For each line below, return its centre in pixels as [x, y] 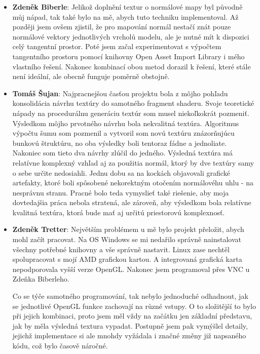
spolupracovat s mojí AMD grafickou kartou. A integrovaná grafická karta [127, 259]
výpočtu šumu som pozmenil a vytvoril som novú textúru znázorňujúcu [123, 133]
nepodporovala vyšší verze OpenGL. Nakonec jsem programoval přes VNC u [131, 269]
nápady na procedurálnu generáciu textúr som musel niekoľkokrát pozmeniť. [131, 113]
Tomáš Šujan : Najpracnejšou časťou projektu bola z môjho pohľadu [120, 93]
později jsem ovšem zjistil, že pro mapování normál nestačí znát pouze [122, 27]
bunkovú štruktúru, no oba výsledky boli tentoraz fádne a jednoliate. [120, 143]
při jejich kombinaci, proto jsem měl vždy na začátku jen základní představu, [132, 316]
